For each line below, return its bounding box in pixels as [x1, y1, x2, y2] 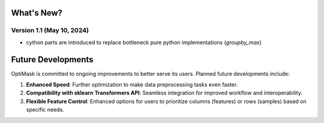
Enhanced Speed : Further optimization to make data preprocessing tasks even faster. [26, 81, 238, 88]
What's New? [11, 8, 63, 18]
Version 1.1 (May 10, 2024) [11, 26, 89, 35]
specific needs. [26, 106, 64, 113]
